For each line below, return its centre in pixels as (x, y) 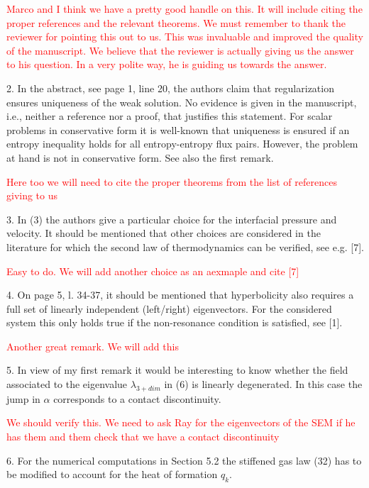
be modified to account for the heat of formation (112, 474)
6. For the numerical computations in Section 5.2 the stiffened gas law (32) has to (184, 460)
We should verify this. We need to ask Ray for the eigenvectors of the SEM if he (181, 422)
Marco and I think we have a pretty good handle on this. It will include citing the (184, 9)
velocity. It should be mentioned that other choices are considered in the (164, 233)
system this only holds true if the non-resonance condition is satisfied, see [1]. (175, 322)
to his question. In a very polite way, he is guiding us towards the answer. (167, 64)
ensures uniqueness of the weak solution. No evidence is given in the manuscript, (182, 102)
